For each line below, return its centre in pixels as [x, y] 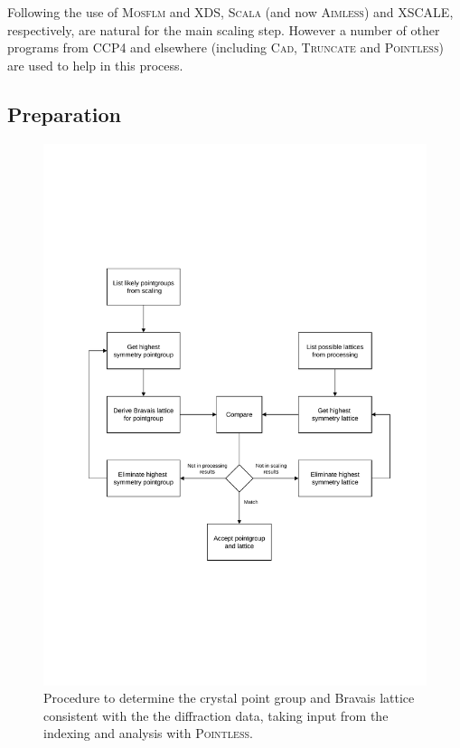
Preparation [64, 114]
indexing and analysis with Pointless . [148, 733]
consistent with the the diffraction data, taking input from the [216, 715]
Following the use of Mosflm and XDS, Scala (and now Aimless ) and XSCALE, [230, 12]
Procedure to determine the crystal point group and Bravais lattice [229, 698]
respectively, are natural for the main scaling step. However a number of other [224, 29]
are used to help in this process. [95, 65]
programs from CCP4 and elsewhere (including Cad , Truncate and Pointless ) [225, 47]
